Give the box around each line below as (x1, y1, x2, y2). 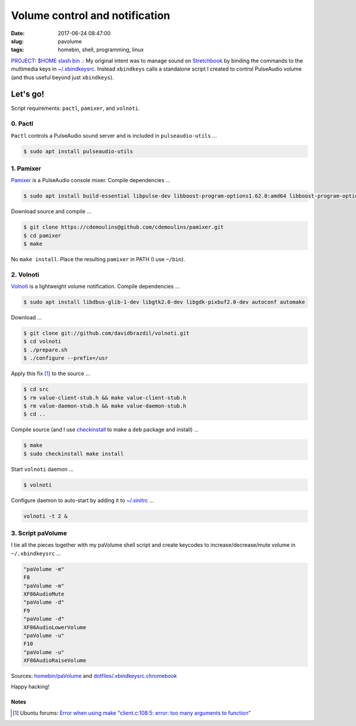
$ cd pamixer (23, 232, 62, 239)
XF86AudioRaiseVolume (23, 657, 87, 664)
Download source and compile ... (11, 208, 92, 215)
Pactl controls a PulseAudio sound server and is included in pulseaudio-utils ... (11, 132, 217, 139)
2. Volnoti (11, 270, 40, 278)
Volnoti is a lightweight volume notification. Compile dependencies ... (11, 283, 180, 290)
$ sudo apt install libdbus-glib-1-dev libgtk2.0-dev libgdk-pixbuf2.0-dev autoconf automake (23, 299, 306, 306)
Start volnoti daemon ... (11, 465, 74, 473)
